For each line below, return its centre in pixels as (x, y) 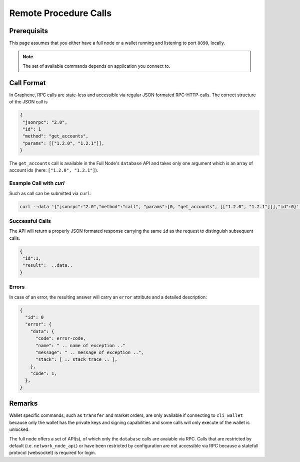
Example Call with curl (37, 183)
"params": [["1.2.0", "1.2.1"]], (63, 143)
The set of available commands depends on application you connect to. (96, 66)
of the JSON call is (28, 102)
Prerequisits (29, 31)
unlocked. (19, 429)
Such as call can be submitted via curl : (50, 193)
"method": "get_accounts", (55, 136)
